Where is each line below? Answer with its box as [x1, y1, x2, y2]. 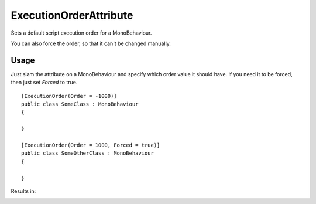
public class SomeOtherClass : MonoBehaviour [21, 150, 154, 157]
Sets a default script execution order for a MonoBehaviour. [11, 29, 152, 36]
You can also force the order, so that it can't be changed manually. [11, 40, 171, 47]
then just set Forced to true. [11, 79, 78, 86]
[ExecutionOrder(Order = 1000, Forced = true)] [21, 141, 160, 148]
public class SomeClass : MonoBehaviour [21, 101, 139, 108]
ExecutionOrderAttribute [11, 9, 133, 22]
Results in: [11, 188, 36, 195]
